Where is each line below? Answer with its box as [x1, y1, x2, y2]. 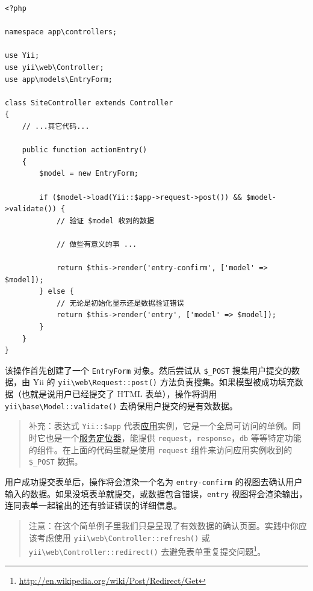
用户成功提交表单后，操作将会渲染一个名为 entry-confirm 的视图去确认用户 [5, 475, 303, 487]
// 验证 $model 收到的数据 [56, 216, 154, 225]
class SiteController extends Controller [5, 98, 173, 107]
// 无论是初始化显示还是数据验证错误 [56, 299, 184, 308]
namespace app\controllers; [5, 28, 117, 37]
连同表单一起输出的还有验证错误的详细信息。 [5, 499, 182, 512]
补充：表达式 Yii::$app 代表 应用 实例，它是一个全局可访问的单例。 [28, 419, 293, 432]
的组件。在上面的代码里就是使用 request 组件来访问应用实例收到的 [28, 443, 293, 456]
